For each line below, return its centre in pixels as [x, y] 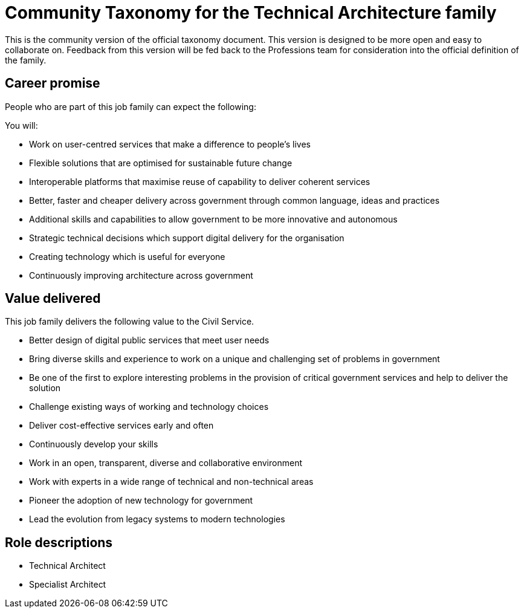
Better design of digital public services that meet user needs [149, 340]
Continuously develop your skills [94, 444]
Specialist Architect [68, 585]
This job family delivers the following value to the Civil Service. [130, 322]
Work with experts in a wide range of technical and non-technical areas [171, 482]
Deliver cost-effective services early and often [121, 426]
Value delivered [53, 299]
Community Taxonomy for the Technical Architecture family [251, 13]
